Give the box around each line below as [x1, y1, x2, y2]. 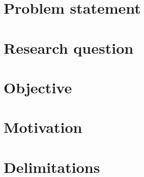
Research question [4, 37, 134, 58]
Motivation [4, 117, 82, 137]
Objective [4, 77, 72, 97]
